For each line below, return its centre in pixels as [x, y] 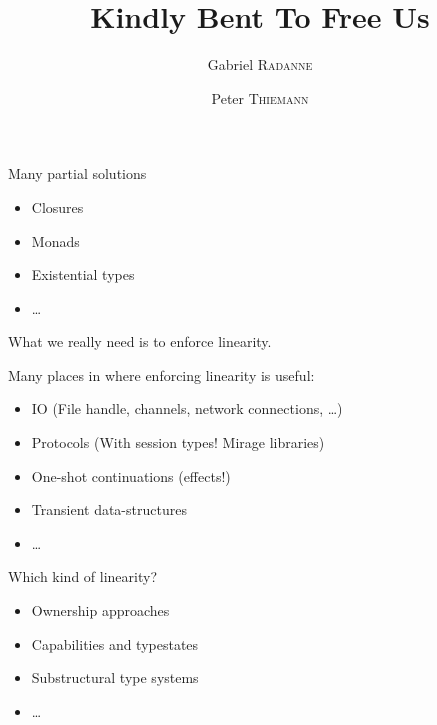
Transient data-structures [109, 509]
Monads [55, 240]
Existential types [83, 274]
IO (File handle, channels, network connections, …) [187, 408]
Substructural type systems [115, 677]
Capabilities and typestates [115, 643]
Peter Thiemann [260, 97]
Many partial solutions [77, 173]
